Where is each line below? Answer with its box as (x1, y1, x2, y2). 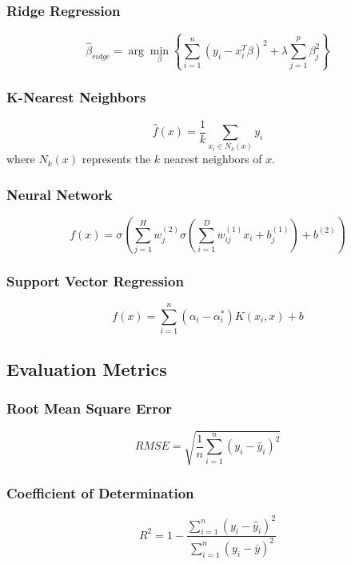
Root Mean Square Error (6, 398, 173, 418)
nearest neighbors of (163, 150, 262, 167)
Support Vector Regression (6, 270, 184, 290)
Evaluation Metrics (6, 356, 167, 381)
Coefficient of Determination (6, 482, 194, 502)
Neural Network (6, 184, 113, 204)
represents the (82, 150, 151, 167)
